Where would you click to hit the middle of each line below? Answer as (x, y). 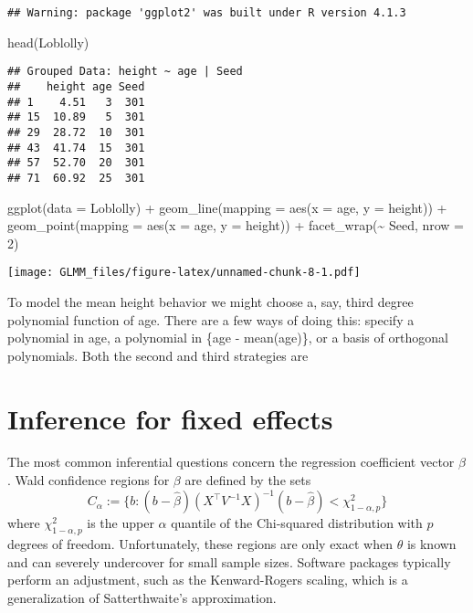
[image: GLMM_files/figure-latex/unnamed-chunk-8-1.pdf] (184, 273)
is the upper (121, 523)
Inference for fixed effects (170, 418)
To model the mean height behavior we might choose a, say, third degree (210, 301)
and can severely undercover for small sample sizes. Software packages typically (229, 561)
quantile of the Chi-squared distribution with (297, 523)
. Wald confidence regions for (89, 480)
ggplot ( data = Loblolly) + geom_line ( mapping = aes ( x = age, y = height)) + (227, 207)
